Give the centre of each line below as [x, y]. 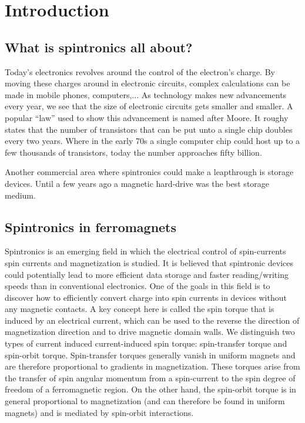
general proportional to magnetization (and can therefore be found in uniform [145, 401]
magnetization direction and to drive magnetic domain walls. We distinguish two [150, 332]
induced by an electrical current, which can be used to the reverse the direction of [152, 320]
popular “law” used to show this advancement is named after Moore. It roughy [147, 117]
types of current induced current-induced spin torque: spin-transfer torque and [146, 343]
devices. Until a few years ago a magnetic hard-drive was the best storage [137, 183]
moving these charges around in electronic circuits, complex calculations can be [148, 83]
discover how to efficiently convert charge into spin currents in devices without [146, 297]
